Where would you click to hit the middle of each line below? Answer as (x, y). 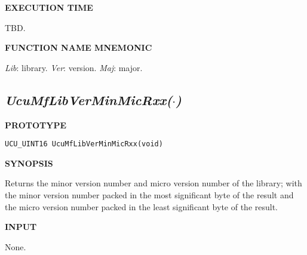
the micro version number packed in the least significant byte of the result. (142, 206)
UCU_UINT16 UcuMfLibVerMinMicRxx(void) (84, 144)
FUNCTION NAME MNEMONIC (79, 47)
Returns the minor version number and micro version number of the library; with (153, 183)
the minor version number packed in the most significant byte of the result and (149, 195)
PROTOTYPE (36, 125)
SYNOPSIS (29, 163)
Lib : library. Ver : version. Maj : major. (74, 67)
